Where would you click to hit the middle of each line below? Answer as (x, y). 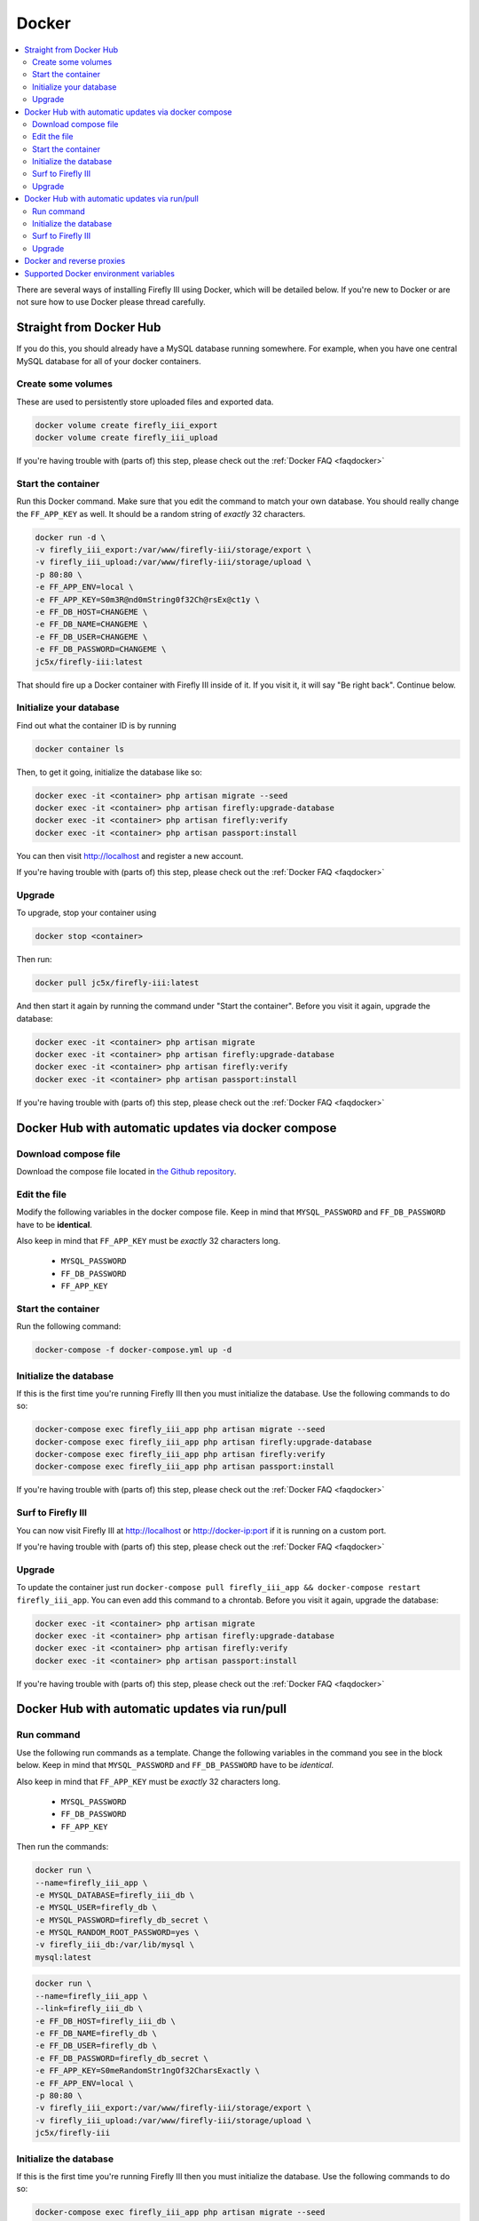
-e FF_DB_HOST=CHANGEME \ (91, 612)
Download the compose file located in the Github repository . (126, 1171)
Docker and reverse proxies (75, 261)
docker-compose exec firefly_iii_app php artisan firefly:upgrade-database (204, 1442)
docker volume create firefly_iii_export (126, 425)
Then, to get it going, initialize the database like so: (110, 772)
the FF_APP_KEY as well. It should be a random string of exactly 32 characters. (161, 513)
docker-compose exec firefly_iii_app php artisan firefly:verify (180, 1454)
